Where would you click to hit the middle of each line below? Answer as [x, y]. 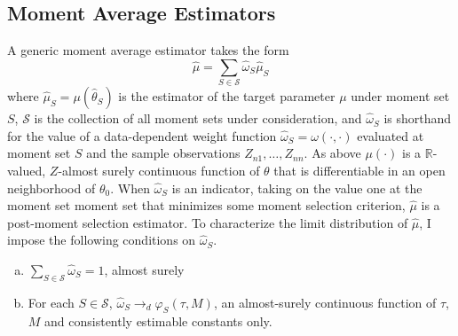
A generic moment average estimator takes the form [148, 50]
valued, [27, 170]
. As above [332, 153]
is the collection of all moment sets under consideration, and [198, 118]
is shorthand [418, 118]
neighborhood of [51, 188]
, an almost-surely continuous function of [325, 302]
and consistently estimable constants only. [158, 321]
